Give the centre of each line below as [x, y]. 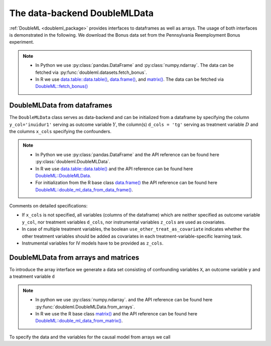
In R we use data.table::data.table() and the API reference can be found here [114, 169]
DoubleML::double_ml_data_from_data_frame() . [84, 190]
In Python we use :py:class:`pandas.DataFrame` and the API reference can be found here [127, 154]
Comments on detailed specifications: [48, 206]
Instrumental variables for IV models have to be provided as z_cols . [93, 243]
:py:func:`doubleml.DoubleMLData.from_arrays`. [85, 307]
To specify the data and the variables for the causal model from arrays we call [90, 337]
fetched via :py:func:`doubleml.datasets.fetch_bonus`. [91, 72]
